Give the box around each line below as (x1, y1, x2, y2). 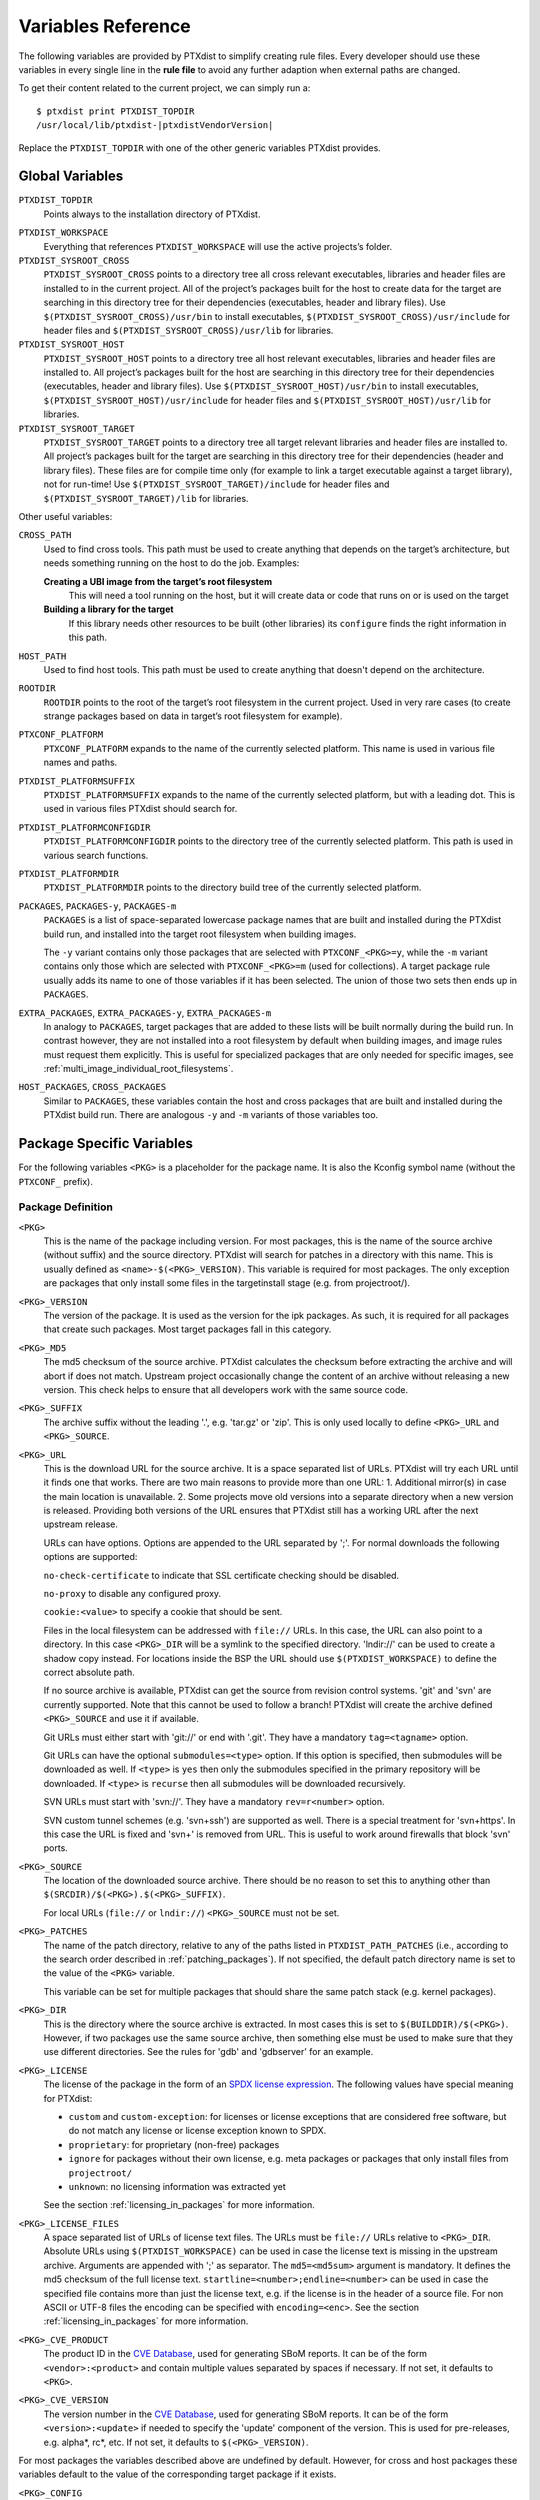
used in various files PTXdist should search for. (43, 803, 238, 815)
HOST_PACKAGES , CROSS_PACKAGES (18, 1081, 167, 1093)
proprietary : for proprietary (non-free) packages (68, 2138, 280, 2150)
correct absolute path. (43, 1666, 135, 1678)
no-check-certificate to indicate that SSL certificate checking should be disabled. (43, 1569, 400, 1581)
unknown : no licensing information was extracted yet (68, 2180, 286, 2192)
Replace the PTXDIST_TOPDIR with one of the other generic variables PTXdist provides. (18, 141, 382, 154)
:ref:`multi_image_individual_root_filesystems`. (43, 1063, 234, 1075)
